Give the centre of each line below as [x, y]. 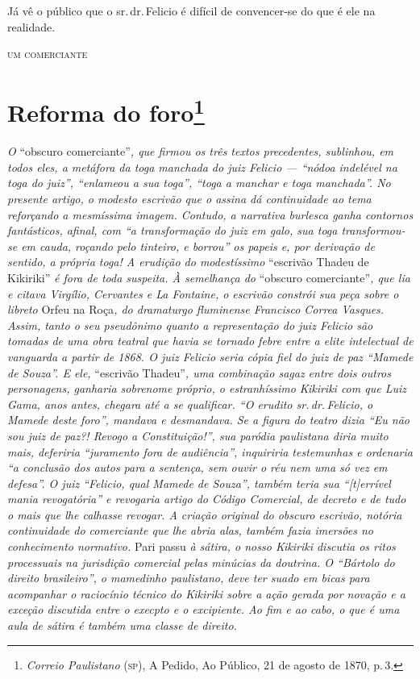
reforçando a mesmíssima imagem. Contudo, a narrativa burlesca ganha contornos [210, 214]
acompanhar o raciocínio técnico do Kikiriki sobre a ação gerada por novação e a [206, 593]
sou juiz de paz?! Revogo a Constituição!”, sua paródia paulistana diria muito [198, 435]
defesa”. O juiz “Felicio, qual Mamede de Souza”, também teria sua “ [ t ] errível [199, 483]
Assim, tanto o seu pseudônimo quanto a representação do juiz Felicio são [190, 325]
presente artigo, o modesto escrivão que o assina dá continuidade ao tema [189, 199]
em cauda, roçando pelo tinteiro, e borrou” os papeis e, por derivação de [198, 246]
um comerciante [48, 54]
